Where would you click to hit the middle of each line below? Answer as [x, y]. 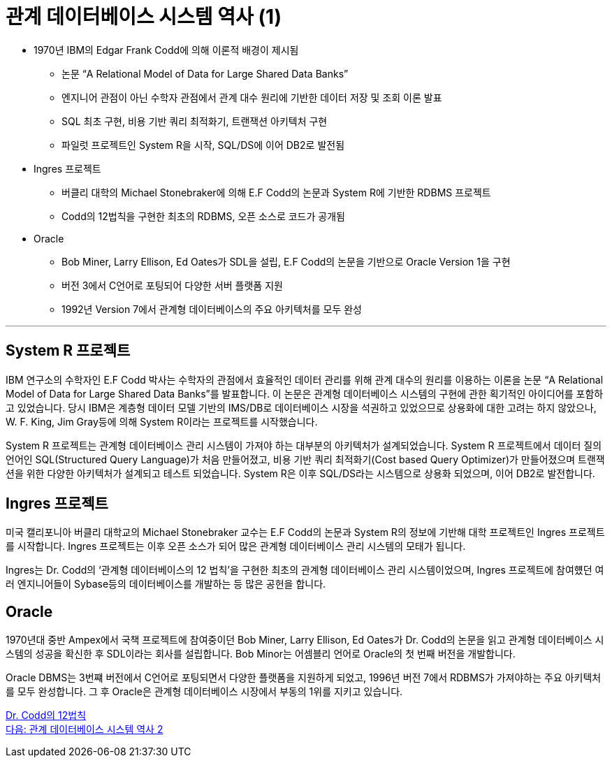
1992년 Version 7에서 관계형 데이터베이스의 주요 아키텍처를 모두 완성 [212, 309]
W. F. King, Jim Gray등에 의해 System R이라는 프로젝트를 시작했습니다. [162, 421]
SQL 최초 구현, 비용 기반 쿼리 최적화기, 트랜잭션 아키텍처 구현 [195, 121]
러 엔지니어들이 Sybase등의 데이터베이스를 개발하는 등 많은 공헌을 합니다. [166, 584]
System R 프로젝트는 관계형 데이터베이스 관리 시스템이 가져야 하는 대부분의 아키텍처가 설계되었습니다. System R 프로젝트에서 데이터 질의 [304, 445]
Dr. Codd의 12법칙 [46, 715]
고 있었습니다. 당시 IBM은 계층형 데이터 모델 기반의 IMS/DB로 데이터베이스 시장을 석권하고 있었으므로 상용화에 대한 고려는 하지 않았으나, [301, 407]
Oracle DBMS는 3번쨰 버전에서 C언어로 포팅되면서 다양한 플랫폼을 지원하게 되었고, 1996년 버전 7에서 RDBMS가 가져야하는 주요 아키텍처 [304, 678]
